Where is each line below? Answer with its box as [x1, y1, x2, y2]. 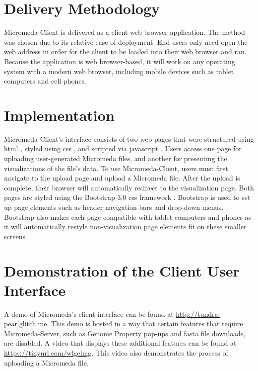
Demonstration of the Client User [4, 260, 240, 280]
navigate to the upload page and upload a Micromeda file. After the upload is [4, 173, 240, 183]
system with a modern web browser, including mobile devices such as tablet [4, 66, 234, 76]
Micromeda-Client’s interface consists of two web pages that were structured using [4, 133, 254, 144]
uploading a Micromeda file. [4, 357, 89, 368]
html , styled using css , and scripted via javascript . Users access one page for [4, 143, 242, 154]
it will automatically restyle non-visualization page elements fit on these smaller [4, 221, 247, 232]
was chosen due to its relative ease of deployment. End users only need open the [4, 36, 248, 47]
